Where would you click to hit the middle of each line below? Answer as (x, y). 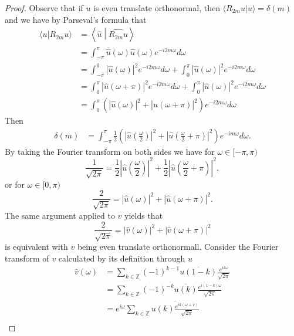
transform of (27, 258)
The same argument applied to (60, 215)
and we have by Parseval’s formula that (76, 19)
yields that (144, 215)
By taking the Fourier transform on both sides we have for (110, 151)
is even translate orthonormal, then (157, 8)
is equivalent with (36, 246)
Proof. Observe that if (44, 8)
